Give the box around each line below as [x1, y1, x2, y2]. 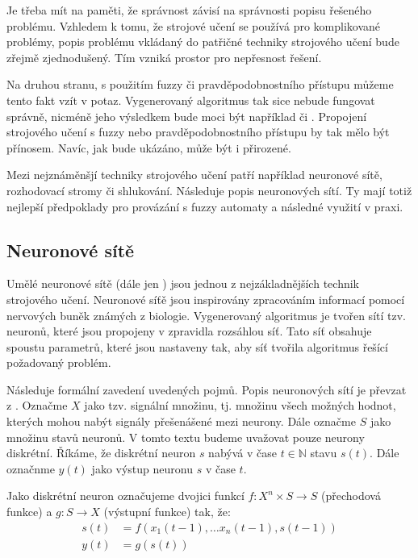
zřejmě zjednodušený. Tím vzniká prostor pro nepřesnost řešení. [6, 48, 322, 65]
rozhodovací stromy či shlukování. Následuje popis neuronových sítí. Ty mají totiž [6, 181, 412, 198]
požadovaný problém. [6, 354, 111, 371]
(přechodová [320, 487, 381, 504]
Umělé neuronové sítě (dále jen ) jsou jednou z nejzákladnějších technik [6, 275, 359, 292]
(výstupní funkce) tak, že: [103, 503, 231, 520]
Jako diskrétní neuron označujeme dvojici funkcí [6, 487, 245, 504]
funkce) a [6, 503, 52, 520]
